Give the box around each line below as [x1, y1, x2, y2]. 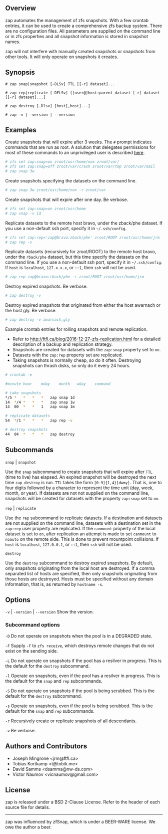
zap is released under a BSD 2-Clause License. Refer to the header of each [5, 799, 160, 805]
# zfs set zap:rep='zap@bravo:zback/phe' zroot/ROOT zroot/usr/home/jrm [5, 235, 160, 240]
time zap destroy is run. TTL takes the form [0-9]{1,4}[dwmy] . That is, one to [5, 479, 162, 485]
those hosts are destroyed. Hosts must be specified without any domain [5, 576, 153, 582]
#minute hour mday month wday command [5, 381, 111, 386]
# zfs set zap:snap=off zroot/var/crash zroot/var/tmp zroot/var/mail [5, 164, 155, 169]
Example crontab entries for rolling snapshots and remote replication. [5, 326, 148, 332]
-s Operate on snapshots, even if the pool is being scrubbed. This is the [5, 703, 153, 709]
